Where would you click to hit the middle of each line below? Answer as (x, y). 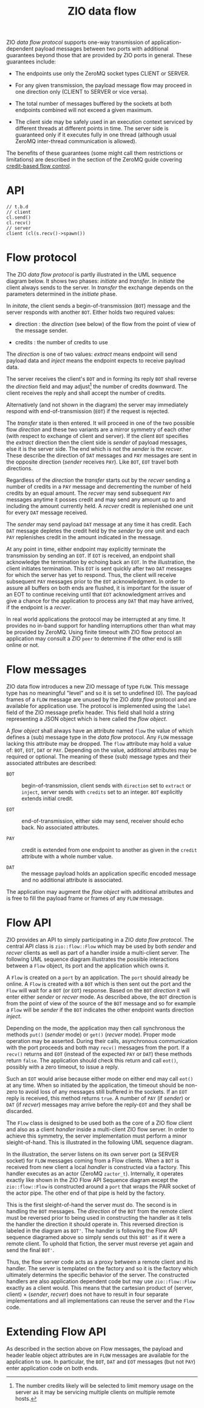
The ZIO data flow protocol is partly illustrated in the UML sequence (91, 275)
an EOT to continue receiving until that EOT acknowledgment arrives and (96, 594)
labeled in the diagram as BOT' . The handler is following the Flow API (92, 1230)
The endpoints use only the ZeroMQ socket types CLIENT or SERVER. (102, 74)
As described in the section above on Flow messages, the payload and (95, 1348)
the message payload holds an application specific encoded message (109, 873)
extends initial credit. (48, 798)
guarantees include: (31, 62)
